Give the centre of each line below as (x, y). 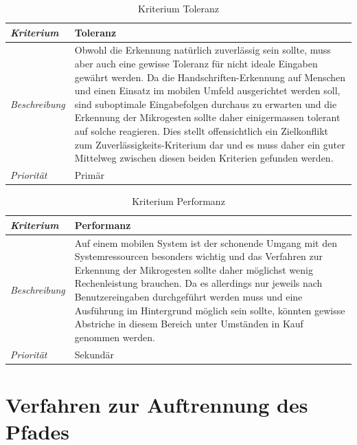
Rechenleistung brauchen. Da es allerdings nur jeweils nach (198, 283)
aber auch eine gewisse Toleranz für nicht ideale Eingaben (196, 64)
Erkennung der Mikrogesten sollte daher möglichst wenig (194, 269)
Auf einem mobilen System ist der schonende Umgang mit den (206, 242)
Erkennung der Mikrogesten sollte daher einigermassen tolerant (207, 117)
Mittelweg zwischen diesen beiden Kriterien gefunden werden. (204, 158)
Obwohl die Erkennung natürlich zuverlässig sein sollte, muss (203, 50)
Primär (89, 175)
